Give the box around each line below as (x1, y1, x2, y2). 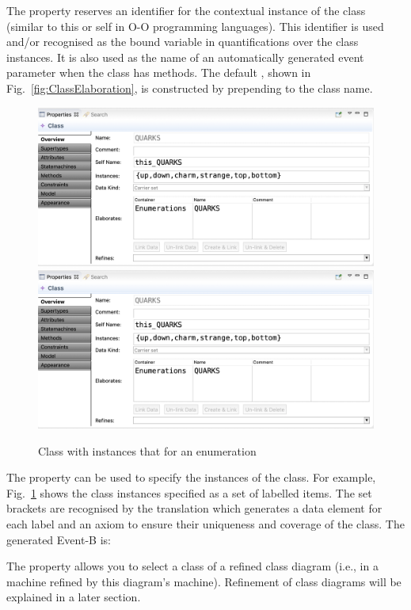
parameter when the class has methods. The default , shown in (6, 64, 311, 81)
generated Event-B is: (6, 531, 111, 547)
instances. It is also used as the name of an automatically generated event (6, 48, 364, 65)
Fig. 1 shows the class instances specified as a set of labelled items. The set (6, 484, 372, 501)
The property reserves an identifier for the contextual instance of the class (6, 2, 366, 18)
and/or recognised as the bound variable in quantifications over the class (6, 33, 359, 50)
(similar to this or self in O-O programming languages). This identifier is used (6, 17, 384, 34)
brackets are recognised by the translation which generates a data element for (6, 500, 382, 517)
